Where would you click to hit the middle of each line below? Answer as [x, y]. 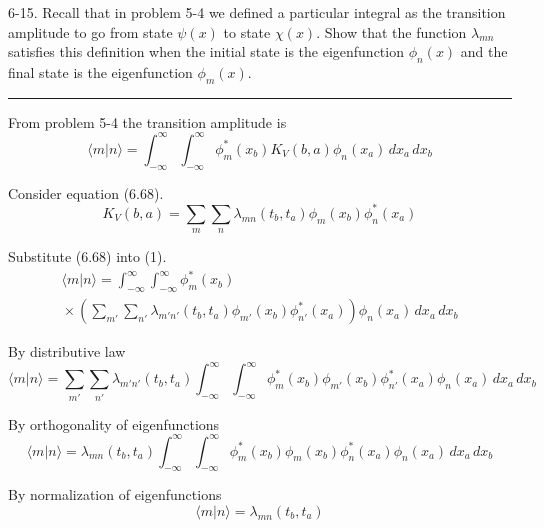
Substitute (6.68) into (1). [87, 256]
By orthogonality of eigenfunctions [114, 423]
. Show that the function [391, 31]
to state [247, 31]
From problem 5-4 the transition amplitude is [147, 121]
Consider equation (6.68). [86, 192]
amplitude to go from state [90, 31]
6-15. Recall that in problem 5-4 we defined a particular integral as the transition [257, 12]
